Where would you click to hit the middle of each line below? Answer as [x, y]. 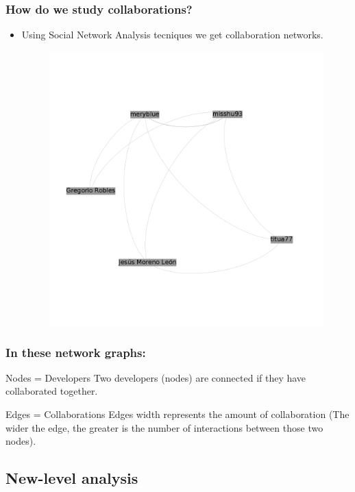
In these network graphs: [76, 352]
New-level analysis [72, 478]
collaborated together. [52, 391]
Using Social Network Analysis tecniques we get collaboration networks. [172, 35]
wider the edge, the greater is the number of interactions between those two [164, 427]
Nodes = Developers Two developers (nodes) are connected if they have [156, 377]
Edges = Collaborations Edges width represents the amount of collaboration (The [177, 414]
